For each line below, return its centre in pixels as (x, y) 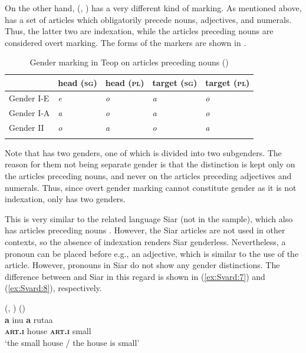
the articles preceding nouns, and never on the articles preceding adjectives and (148, 176)
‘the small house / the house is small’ (72, 342)
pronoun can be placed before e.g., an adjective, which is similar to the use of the (152, 253)
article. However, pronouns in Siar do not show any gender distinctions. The (142, 265)
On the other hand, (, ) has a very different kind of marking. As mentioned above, (153, 8)
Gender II (27, 127)
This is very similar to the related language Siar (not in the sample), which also (149, 218)
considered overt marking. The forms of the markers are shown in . (126, 42)
